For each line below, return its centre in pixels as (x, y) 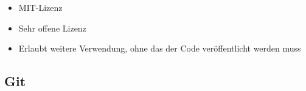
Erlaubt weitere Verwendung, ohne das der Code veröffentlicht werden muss (160, 48)
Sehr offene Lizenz (52, 28)
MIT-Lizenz (40, 8)
